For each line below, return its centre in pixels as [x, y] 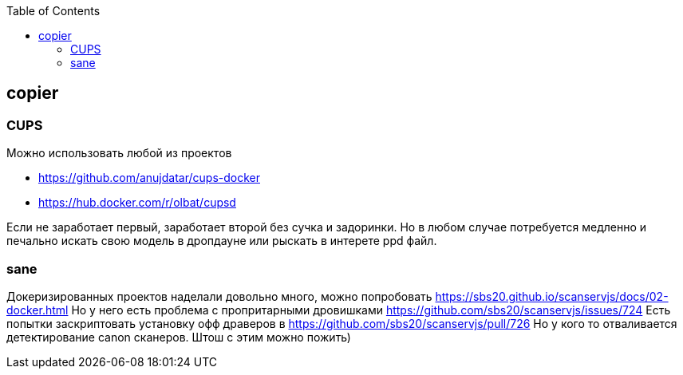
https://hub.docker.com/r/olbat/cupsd [137, 203]
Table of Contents [53, 11]
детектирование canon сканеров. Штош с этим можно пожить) [179, 337]
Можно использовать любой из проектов [119, 153]
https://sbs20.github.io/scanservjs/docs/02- [552, 296]
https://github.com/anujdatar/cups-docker [149, 178]
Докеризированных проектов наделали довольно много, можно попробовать [219, 296]
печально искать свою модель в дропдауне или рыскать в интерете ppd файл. [222, 241]
